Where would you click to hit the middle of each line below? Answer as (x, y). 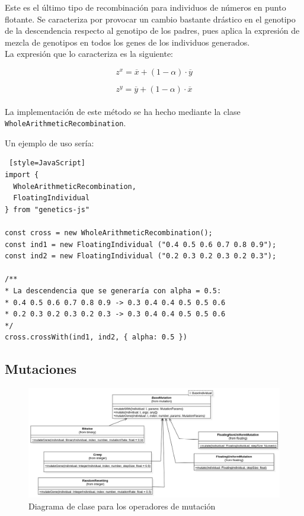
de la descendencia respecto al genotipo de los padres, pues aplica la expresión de (152, 31)
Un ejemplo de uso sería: (49, 142)
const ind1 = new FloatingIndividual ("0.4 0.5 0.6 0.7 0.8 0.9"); (141, 244)
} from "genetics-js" (47, 209)
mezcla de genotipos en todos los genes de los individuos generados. (127, 42)
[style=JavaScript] (47, 163)
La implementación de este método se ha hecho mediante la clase (123, 111)
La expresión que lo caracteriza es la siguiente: (89, 54)
